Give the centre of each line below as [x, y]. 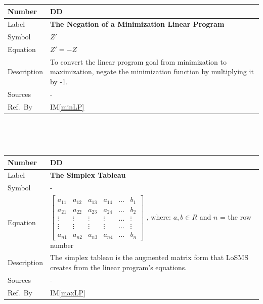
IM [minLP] [67, 106]
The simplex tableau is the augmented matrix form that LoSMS [149, 257]
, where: [159, 216]
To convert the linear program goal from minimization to [138, 61]
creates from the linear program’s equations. [118, 267]
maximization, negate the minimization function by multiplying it [152, 71]
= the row [236, 216]
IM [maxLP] [68, 292]
